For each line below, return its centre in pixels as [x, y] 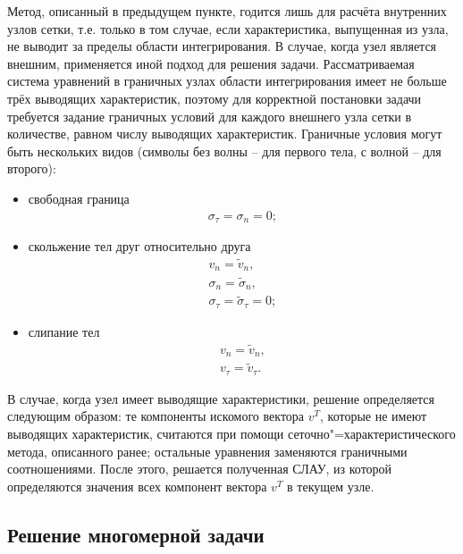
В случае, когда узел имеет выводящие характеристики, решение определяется [221, 398]
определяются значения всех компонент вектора [137, 486]
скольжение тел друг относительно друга [139, 246]
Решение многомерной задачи [136, 534]
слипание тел [64, 331]
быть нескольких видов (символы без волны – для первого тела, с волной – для [224, 151]
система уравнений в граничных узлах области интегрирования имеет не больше [227, 81]
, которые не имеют [374, 416]
